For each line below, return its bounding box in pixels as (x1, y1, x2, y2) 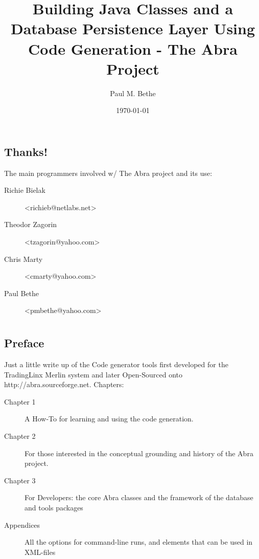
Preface (4, 335, 44, 351)
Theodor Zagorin (4, 219, 57, 230)
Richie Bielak (4, 185, 45, 195)
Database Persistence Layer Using (10, 18, 255, 39)
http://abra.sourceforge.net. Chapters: (4, 379, 124, 390)
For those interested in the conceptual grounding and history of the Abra (25, 448, 253, 458)
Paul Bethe (4, 287, 39, 298)
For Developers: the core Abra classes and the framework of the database (25, 492, 253, 503)
